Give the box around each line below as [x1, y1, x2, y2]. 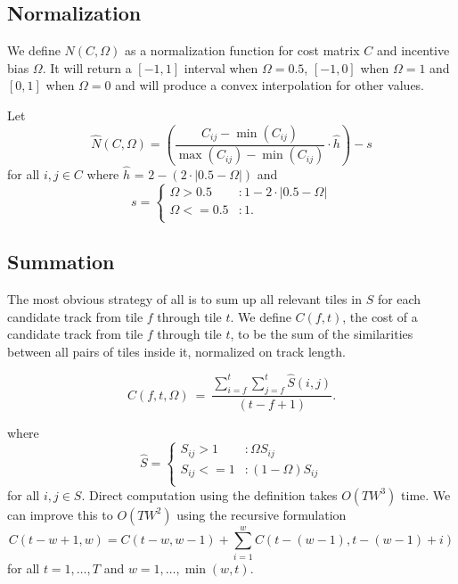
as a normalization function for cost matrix [125, 41, 360, 60]
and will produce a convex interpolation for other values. [115, 76, 425, 95]
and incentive [376, 41, 450, 60]
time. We [401, 485, 451, 504]
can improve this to [7, 505, 113, 523]
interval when [184, 58, 258, 77]
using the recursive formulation [176, 505, 347, 523]
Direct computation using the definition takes [89, 485, 338, 504]
